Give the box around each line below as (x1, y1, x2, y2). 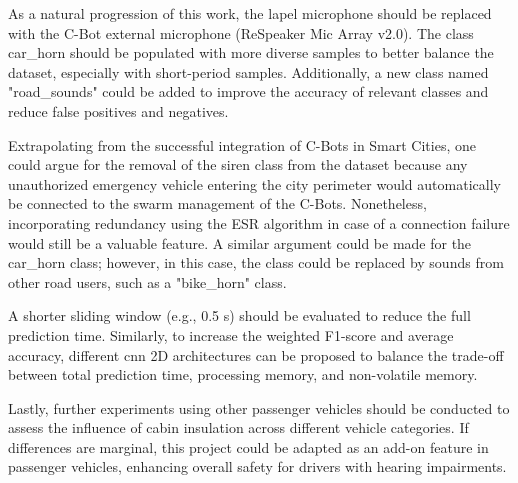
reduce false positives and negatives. (8, 100, 229, 121)
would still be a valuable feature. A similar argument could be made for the (8, 232, 472, 253)
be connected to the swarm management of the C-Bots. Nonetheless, (8, 193, 427, 214)
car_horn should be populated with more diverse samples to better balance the (8, 42, 494, 63)
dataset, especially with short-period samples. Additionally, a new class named (8, 61, 489, 82)
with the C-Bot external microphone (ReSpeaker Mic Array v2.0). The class (8, 22, 474, 43)
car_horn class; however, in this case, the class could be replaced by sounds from (8, 252, 504, 273)
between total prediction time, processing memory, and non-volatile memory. (8, 364, 478, 385)
